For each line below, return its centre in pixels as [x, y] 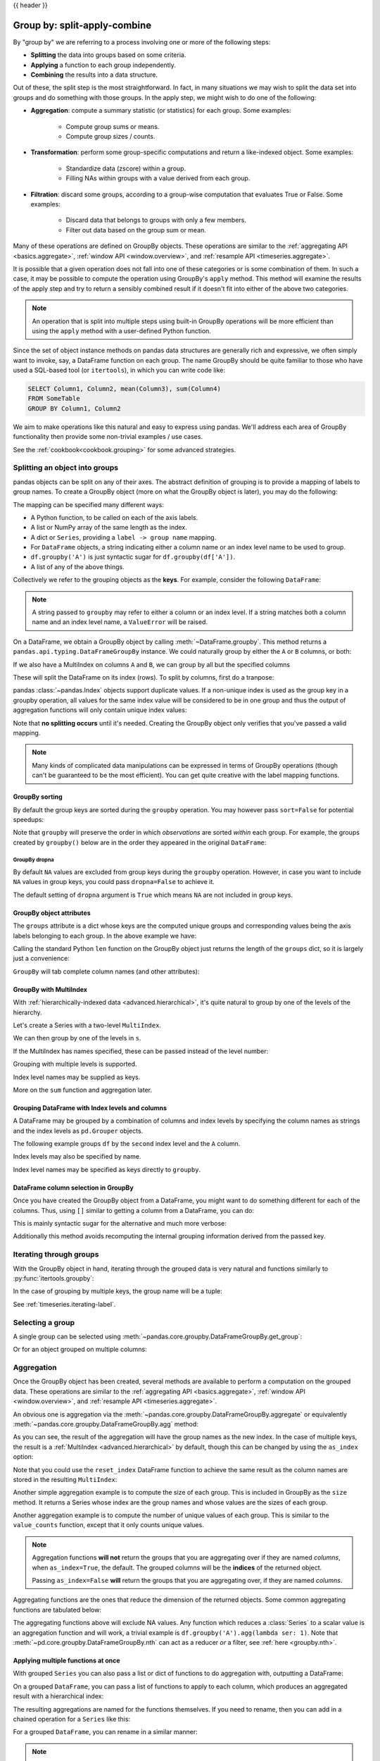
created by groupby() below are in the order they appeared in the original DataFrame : [140, 842]
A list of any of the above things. [77, 566]
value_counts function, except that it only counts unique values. [108, 1525]
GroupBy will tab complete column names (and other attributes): [106, 971]
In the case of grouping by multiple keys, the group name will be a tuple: [118, 1291]
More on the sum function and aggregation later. [83, 1090]
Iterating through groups [56, 1255]
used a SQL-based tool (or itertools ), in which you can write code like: [119, 371]
